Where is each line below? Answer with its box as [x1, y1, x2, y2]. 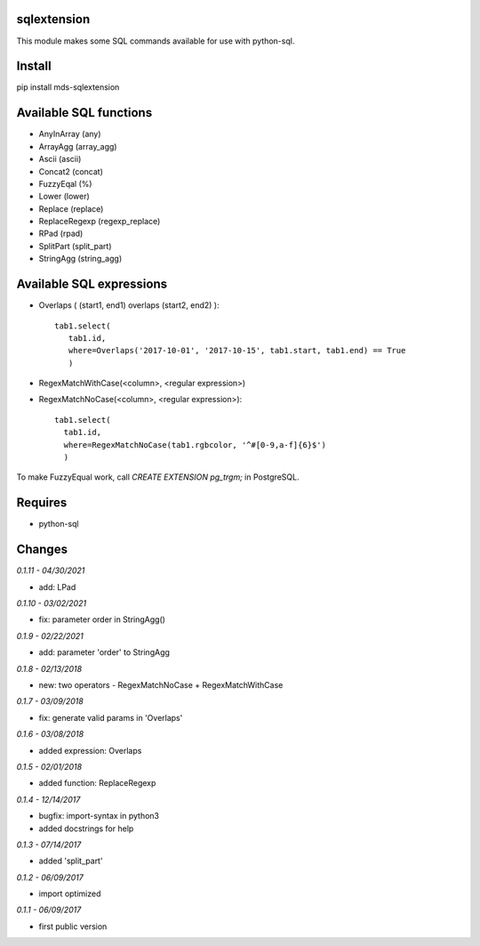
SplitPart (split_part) [38, 240, 112, 251]
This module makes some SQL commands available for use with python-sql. [16, 36, 295, 46]
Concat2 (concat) [38, 166, 104, 177]
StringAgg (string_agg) [38, 254, 123, 264]
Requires [16, 495, 68, 511]
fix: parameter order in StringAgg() [38, 614, 166, 625]
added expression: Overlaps [38, 745, 142, 756]
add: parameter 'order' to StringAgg [38, 647, 171, 658]
